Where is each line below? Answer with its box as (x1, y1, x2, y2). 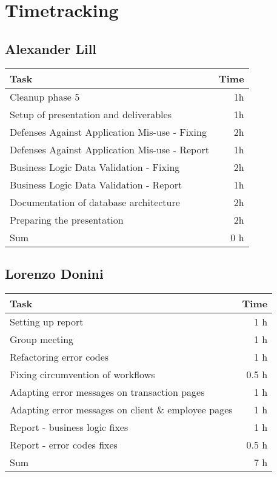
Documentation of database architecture (10, 195, 180, 209)
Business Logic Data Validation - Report (10, 177, 182, 192)
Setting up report (10, 314, 84, 329)
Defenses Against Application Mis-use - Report (10, 142, 209, 156)
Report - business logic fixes (10, 419, 128, 434)
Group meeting (10, 332, 74, 346)
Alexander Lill (5, 39, 97, 58)
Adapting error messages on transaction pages (10, 384, 205, 399)
